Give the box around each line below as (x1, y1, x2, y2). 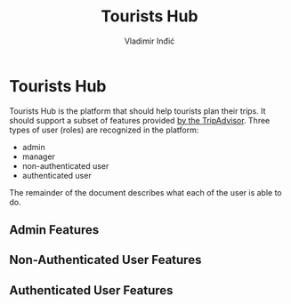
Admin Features (9, 222, 100, 237)
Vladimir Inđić (124, 36, 175, 46)
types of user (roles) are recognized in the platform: (9, 124, 199, 135)
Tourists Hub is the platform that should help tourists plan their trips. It (9, 105, 266, 116)
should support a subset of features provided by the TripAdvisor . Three (9, 115, 271, 125)
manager (21, 151, 56, 162)
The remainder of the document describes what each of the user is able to (9, 187, 282, 197)
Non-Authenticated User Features (9, 252, 202, 268)
